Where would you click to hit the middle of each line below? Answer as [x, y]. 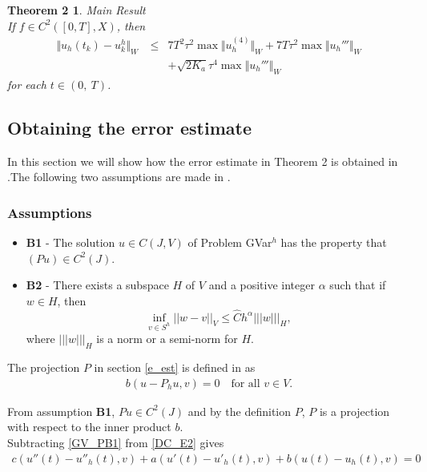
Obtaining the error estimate [130, 127]
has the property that [334, 242]
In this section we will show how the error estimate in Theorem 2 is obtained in [203, 161]
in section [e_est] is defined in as [175, 367]
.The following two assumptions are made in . [119, 177]
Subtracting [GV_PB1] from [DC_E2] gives [116, 442]
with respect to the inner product [89, 427]
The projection [44, 367]
